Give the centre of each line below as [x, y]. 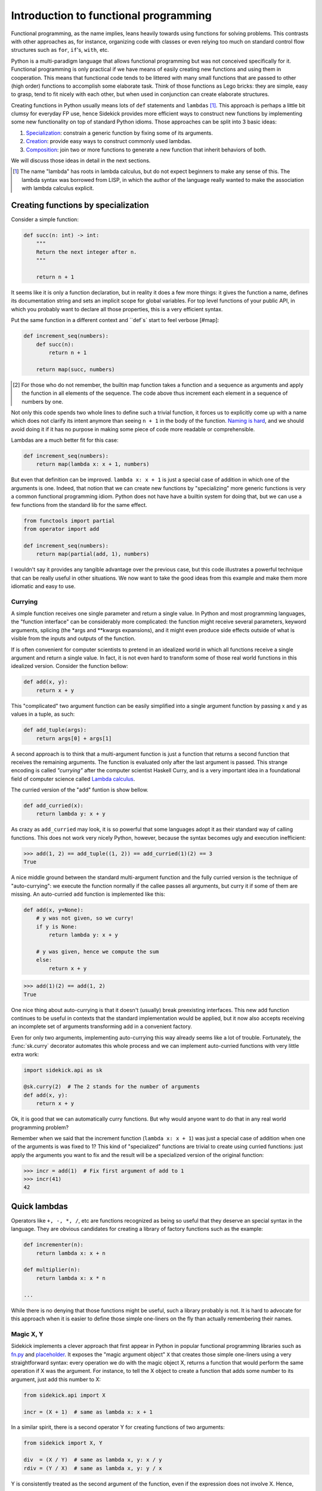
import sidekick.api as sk [63, 1070]
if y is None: [57, 927]
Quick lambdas [40, 1206]
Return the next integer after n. [86, 252]
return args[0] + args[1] [74, 738]
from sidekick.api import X [64, 1395]
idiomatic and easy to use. [43, 586]
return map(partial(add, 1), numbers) [93, 554]
